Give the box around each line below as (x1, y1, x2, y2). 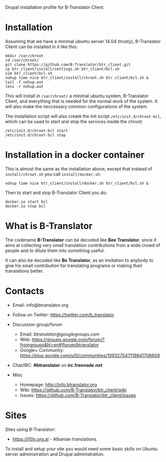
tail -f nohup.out (5, 80, 43, 85)
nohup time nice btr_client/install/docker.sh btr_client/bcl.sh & (5, 180, 149, 186)
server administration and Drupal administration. (5, 451, 105, 457)
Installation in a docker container (5, 149, 145, 161)
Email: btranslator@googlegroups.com (19, 331, 100, 337)
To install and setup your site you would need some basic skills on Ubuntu (5, 445, 158, 451)
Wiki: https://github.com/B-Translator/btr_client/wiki (19, 387, 126, 393)
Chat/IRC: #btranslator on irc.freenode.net (12, 362, 102, 368)
